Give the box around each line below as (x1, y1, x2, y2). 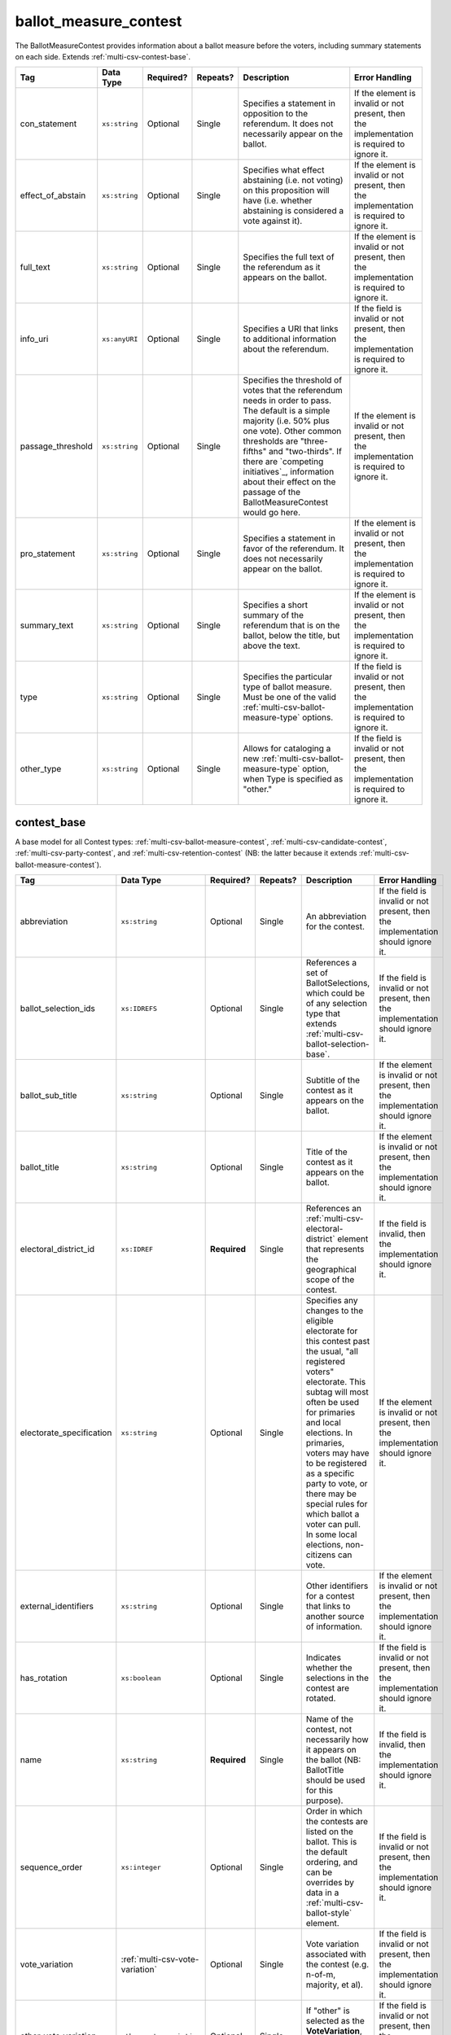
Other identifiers (305, 1580, 369, 1591)
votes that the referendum (243, 385, 344, 396)
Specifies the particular (243, 672, 333, 683)
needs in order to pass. (243, 395, 332, 406)
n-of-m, (305, 1969, 336, 1980)
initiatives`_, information (243, 466, 335, 478)
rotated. (305, 1693, 336, 1705)
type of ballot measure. (243, 681, 333, 693)
